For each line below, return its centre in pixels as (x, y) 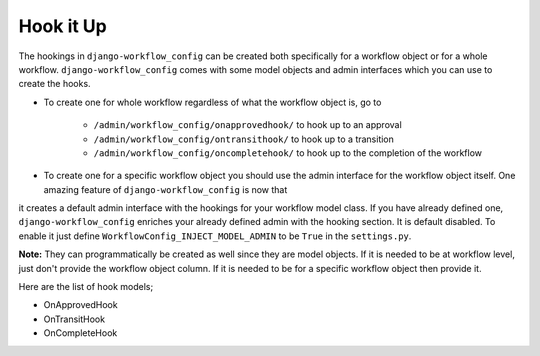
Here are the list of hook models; (86, 287)
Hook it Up (62, 26)
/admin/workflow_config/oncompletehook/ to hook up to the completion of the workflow (287, 152)
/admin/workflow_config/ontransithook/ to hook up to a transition (244, 139)
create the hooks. (54, 84)
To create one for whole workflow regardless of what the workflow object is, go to (212, 102)
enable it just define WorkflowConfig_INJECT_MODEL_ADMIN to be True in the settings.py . (215, 236)
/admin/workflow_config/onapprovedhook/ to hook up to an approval (247, 125)
